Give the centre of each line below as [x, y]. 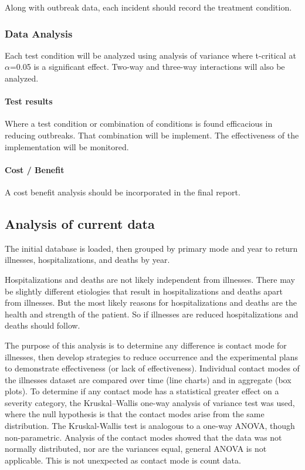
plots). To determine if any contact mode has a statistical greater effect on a [142, 391]
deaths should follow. [43, 325]
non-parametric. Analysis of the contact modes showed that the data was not [143, 437]
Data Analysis [39, 33]
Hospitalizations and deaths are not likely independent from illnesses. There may [150, 279]
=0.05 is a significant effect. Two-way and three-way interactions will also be [147, 67]
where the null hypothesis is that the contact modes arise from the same [135, 414]
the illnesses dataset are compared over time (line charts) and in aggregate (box [148, 379]
